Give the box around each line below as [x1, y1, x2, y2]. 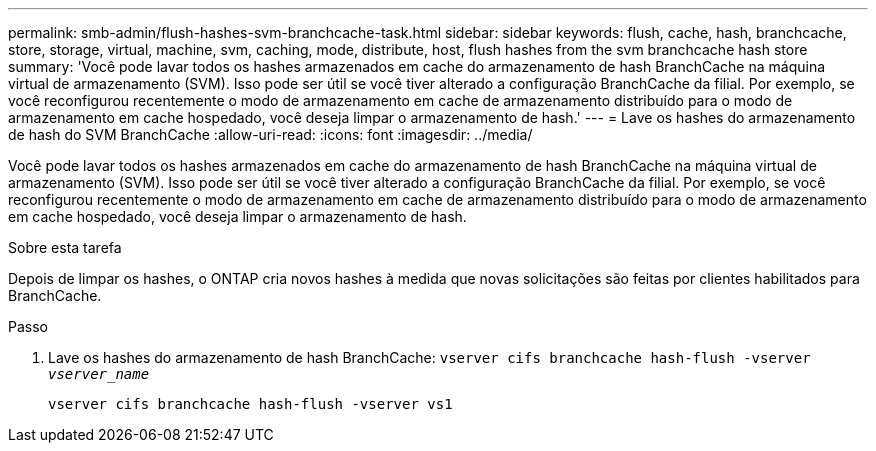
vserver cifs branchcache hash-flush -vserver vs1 [48, 396, 453, 412]
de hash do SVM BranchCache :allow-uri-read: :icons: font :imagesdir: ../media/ [8, 126, 533, 143]
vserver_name [48, 366, 150, 382]
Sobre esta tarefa [8, 239, 122, 256]
